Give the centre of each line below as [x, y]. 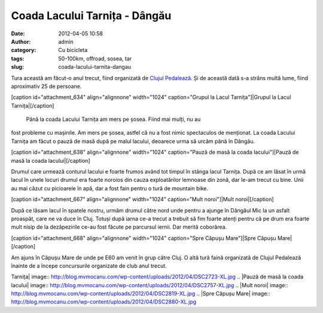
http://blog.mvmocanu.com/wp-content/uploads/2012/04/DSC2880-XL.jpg [104, 302]
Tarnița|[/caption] [33, 105]
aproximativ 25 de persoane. [46, 86]
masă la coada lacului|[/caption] [51, 160]
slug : [17, 67]
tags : [18, 58]
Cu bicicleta [73, 50]
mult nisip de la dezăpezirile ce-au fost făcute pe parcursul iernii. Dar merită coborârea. [119, 227]
